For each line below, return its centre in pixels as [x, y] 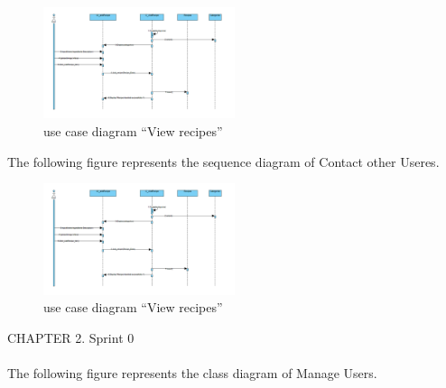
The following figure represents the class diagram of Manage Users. [192, 372]
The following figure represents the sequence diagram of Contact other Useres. [223, 161]
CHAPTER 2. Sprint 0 [71, 337]
